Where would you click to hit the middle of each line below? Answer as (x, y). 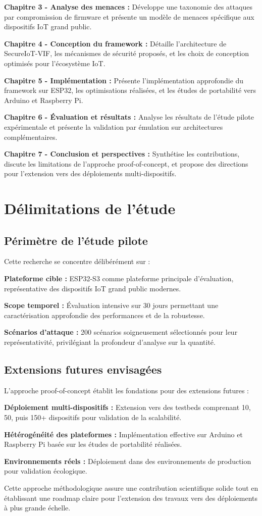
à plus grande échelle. (37, 508)
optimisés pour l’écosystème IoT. (55, 63)
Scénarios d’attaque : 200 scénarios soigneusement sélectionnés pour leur (121, 332)
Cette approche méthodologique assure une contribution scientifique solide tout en (131, 488)
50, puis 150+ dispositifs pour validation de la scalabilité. (93, 417)
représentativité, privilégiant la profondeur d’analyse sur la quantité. (110, 342)
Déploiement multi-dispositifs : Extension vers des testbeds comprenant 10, (127, 407)
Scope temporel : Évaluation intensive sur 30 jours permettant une (111, 305)
